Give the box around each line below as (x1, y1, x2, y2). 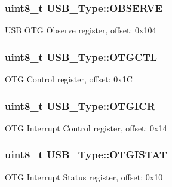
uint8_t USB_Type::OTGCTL (5, 49, 158, 64)
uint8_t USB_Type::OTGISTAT (5, 147, 168, 162)
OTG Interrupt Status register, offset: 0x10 (5, 170, 163, 183)
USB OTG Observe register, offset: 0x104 (5, 24, 156, 36)
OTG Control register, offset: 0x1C (5, 73, 133, 85)
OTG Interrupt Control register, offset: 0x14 (5, 121, 167, 134)
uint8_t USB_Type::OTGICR (5, 98, 156, 113)
